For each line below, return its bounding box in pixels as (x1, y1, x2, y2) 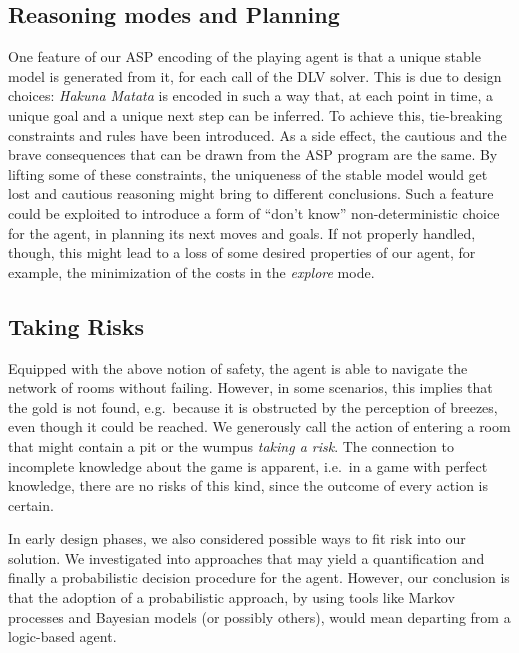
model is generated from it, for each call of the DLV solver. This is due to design (8, 65, 502, 86)
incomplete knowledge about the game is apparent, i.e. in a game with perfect (8, 455, 488, 476)
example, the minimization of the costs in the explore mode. (8, 261, 375, 282)
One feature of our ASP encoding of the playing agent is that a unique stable (8, 46, 481, 67)
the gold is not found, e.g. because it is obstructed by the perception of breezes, (8, 396, 498, 417)
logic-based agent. (8, 626, 117, 647)
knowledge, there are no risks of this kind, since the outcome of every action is (8, 475, 489, 496)
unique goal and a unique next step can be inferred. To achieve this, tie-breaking (8, 104, 503, 125)
